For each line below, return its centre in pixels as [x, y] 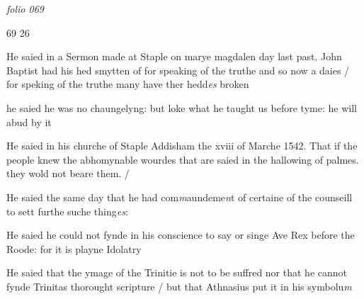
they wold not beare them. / [68, 173]
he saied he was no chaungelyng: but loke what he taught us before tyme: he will [182, 107]
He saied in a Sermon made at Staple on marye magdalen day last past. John [174, 56]
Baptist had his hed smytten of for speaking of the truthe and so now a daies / [178, 70]
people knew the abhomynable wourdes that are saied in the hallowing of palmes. [183, 159]
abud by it [29, 122]
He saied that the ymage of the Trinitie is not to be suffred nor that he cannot [177, 272]
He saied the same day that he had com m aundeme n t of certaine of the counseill [180, 197]
